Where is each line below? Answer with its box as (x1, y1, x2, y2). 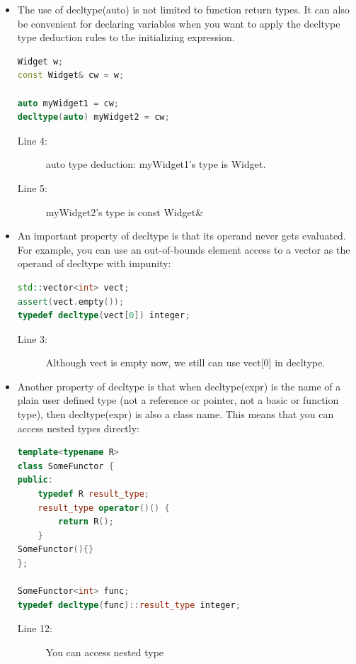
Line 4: (17, 133, 47, 147)
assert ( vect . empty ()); (17, 296, 125, 307)
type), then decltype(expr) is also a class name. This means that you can (17, 407, 334, 422)
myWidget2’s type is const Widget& (45, 204, 204, 219)
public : (17, 475, 53, 485)
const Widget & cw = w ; (17, 70, 125, 81)
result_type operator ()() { (38, 502, 170, 513)
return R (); (58, 517, 114, 527)
